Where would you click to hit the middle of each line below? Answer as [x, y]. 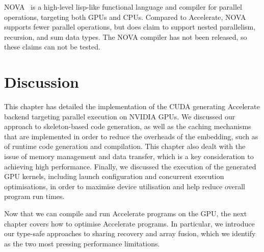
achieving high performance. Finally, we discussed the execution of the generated [130, 166]
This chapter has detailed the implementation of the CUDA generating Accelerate [132, 106]
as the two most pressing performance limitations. [82, 243]
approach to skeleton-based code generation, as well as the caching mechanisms [128, 126]
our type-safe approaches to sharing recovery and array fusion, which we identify [130, 233]
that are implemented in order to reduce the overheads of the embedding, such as [131, 136]
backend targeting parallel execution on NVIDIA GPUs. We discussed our [120, 116]
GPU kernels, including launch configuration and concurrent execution [114, 176]
